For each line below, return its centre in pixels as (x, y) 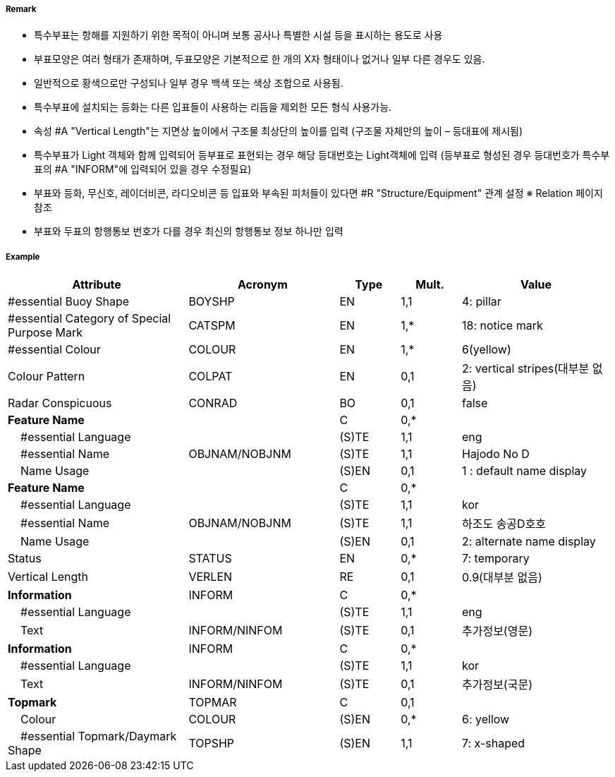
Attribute (97, 285)
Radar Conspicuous (60, 403)
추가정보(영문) (497, 631)
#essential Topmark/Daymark (99, 736)
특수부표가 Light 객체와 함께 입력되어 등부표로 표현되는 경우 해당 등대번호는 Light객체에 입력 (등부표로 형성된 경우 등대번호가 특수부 (322, 155)
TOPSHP (212, 743)
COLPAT (211, 377)
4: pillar (481, 302)
